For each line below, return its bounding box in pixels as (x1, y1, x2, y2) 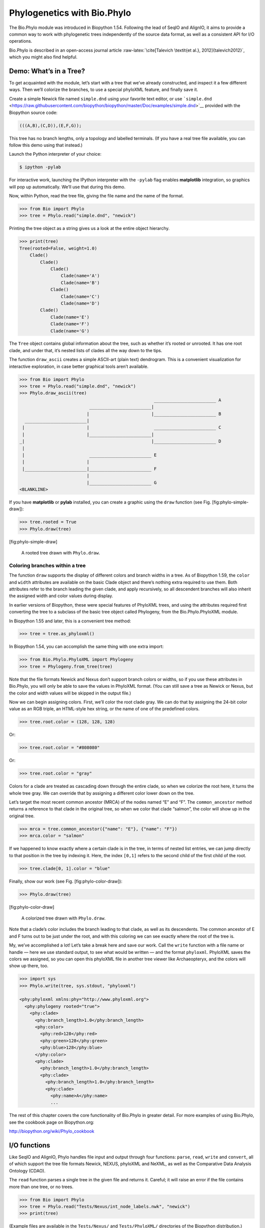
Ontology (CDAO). (9, 1168, 46, 1173)
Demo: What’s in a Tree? (9, 67, 85, 75)
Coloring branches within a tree (9, 562, 86, 569)
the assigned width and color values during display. (9, 593, 113, 599)
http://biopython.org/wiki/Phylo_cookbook (9, 1128, 95, 1134)
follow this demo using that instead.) (9, 142, 83, 148)
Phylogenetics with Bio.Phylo (9, 7, 132, 18)
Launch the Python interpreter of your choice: (9, 151, 102, 157)
